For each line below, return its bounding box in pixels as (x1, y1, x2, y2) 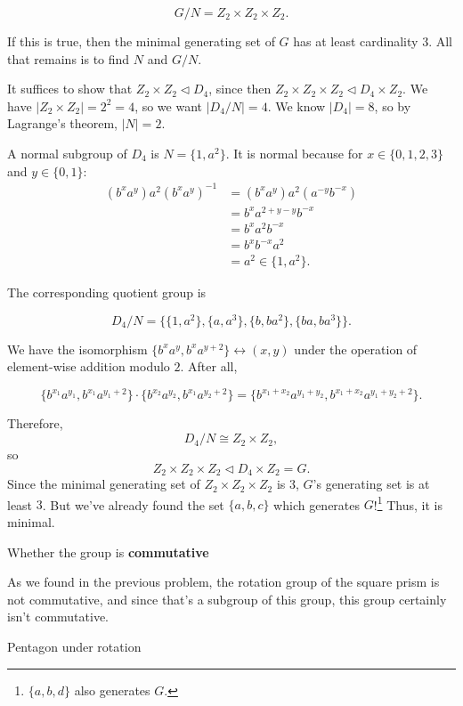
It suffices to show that (7, 79, 133, 98)
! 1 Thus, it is (373, 492, 443, 514)
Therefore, (7, 414, 63, 433)
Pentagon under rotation (7, 637, 142, 655)
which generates (273, 495, 361, 514)
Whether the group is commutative (7, 542, 209, 561)
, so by (374, 96, 411, 115)
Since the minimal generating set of (7, 475, 200, 493)
